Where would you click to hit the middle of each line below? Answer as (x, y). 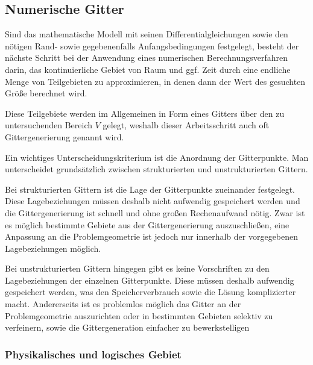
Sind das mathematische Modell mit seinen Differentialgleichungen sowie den (147, 34)
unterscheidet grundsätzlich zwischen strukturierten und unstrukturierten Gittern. (156, 169)
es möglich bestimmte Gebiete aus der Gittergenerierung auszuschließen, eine (147, 224)
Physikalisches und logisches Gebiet (93, 354)
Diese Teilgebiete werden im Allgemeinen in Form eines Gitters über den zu (145, 113)
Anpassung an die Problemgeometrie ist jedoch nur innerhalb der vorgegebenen (152, 236)
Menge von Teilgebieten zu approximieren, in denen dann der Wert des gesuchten (155, 81)
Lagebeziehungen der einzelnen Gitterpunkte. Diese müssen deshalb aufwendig (150, 280)
